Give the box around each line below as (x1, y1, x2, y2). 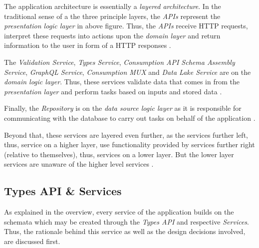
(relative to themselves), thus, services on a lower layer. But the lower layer (4, 149, 234, 159)
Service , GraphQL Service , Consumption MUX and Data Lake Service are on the (4, 66, 251, 77)
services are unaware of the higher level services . (4, 159, 154, 169)
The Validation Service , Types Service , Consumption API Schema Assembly (4, 56, 235, 67)
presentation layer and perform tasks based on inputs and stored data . (4, 86, 222, 96)
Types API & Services (4, 183, 122, 199)
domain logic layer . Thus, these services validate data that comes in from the (4, 76, 240, 87)
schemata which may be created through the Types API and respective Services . (4, 216, 249, 227)
